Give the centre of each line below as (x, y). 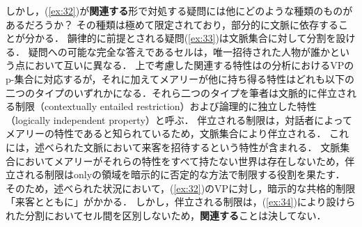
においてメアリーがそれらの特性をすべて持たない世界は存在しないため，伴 (185, 161)
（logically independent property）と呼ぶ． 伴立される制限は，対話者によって (179, 119)
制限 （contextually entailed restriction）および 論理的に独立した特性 (166, 106)
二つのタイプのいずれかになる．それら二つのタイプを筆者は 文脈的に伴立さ (176, 92)
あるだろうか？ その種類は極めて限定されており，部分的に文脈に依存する (172, 24)
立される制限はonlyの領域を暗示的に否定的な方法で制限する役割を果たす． (175, 174)
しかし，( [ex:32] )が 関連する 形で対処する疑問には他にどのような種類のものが (179, 10)
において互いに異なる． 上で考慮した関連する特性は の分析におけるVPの (189, 65)
